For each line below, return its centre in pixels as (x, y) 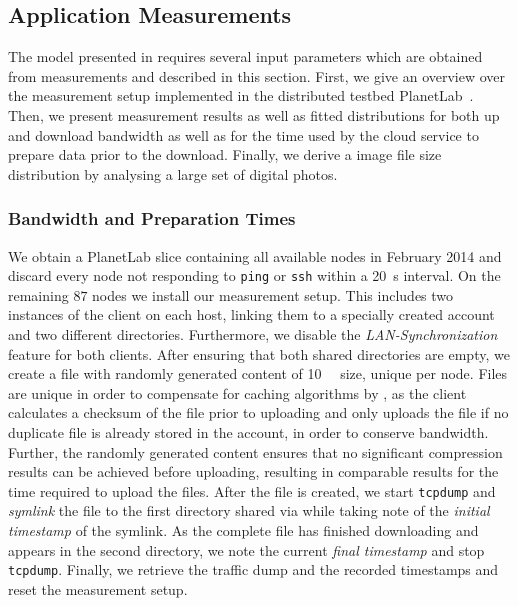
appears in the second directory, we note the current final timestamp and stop (246, 549)
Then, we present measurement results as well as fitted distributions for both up (254, 114)
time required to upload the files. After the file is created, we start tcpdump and (252, 490)
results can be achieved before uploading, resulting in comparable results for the (253, 471)
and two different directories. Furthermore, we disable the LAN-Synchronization (253, 334)
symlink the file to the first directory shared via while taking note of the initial (249, 510)
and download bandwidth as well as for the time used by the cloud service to (243, 134)
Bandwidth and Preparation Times (152, 218)
